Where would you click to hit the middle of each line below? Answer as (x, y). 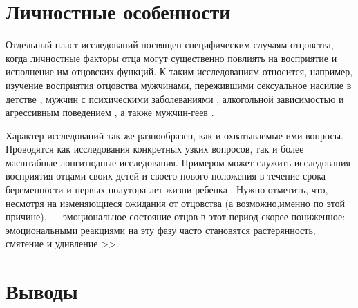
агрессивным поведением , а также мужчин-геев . (110, 112)
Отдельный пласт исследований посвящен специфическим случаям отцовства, (170, 45)
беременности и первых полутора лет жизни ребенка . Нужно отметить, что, (167, 190)
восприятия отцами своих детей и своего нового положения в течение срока (166, 176)
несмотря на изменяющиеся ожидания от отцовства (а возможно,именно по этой (176, 203)
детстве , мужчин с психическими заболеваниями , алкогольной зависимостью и (175, 98)
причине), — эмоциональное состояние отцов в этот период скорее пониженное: (176, 216)
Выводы (42, 291)
